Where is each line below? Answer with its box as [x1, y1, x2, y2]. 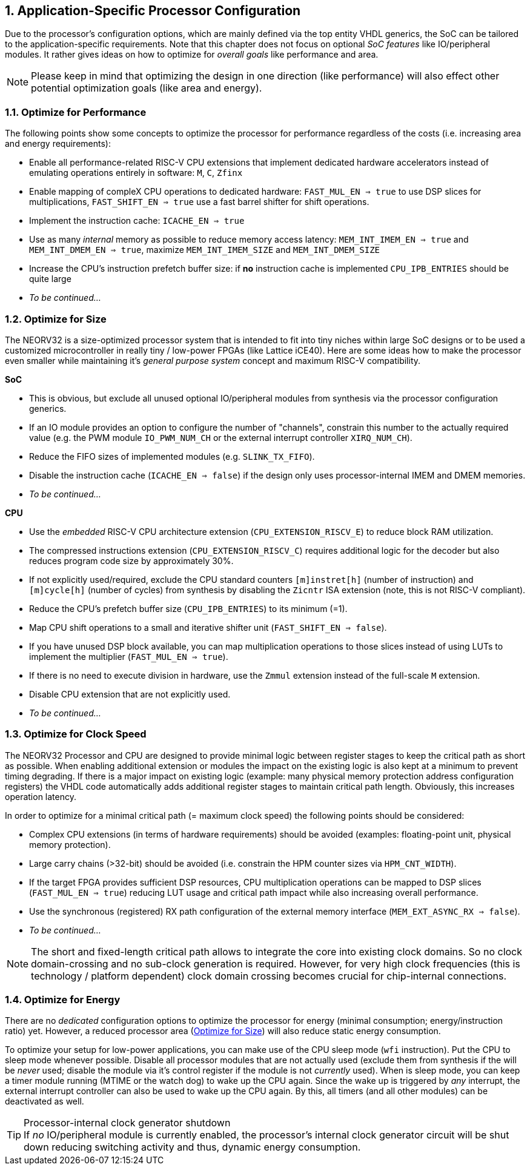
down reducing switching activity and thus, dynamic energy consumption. [24, 1141, 361, 1154]
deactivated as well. [5, 1096, 84, 1107]
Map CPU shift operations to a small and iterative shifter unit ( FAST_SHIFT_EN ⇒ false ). [29, 622, 387, 633]
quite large [29, 274, 71, 284]
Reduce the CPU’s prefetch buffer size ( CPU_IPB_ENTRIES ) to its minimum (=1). [29, 603, 348, 614]
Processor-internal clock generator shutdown [24, 1117, 231, 1129]
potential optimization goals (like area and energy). [31, 82, 262, 95]
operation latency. [5, 791, 76, 802]
